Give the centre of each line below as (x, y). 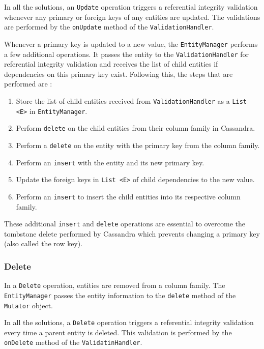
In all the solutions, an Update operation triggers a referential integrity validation (131, 7)
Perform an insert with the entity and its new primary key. (110, 162)
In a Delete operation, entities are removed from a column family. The (115, 285)
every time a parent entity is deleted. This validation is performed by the (118, 332)
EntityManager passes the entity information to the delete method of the (120, 295)
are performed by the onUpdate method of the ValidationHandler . (109, 27)
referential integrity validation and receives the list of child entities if (111, 64)
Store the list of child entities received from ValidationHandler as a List (131, 101)
